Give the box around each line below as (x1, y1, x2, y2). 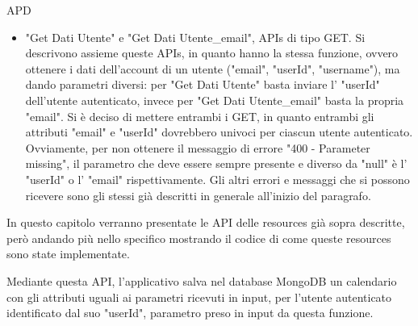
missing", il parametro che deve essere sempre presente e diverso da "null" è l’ (25, 155, 408, 172)
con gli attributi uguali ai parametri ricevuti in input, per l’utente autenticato (6, 288, 392, 305)
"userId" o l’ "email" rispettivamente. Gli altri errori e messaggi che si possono (25, 170, 410, 187)
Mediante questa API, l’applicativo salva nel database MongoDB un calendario (6, 272, 397, 289)
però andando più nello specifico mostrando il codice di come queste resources (6, 229, 391, 246)
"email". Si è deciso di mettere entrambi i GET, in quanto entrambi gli (25, 107, 374, 124)
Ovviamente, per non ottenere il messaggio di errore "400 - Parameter (25, 139, 370, 156)
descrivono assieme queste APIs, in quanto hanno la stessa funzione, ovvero (25, 44, 399, 61)
